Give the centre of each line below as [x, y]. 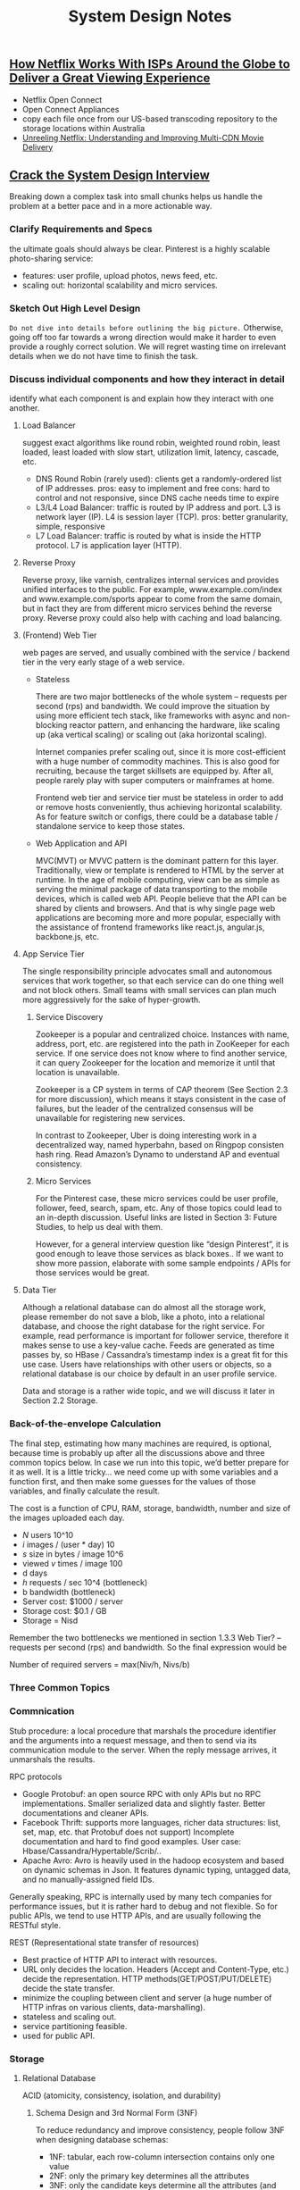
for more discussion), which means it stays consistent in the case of [161, 1099]
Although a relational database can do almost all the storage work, [144, 1308]
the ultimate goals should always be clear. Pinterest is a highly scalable [140, 248]
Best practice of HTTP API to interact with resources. [120, 1960]
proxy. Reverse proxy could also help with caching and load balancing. [152, 618]
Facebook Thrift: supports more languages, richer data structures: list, [151, 1822]
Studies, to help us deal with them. [99, 1227]
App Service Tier [53, 954]
